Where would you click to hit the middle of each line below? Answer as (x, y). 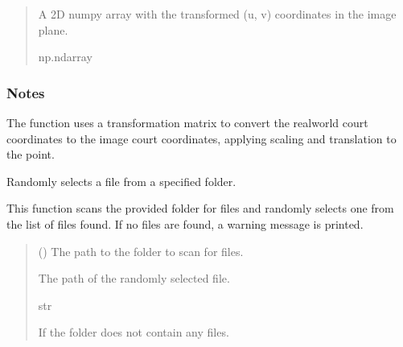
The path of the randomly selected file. (134, 278)
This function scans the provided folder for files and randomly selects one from (200, 208)
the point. (31, 154)
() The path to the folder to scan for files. (141, 251)
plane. (53, 29)
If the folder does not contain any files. (134, 332)
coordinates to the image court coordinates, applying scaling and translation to (201, 138)
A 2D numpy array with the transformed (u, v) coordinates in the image (217, 14)
